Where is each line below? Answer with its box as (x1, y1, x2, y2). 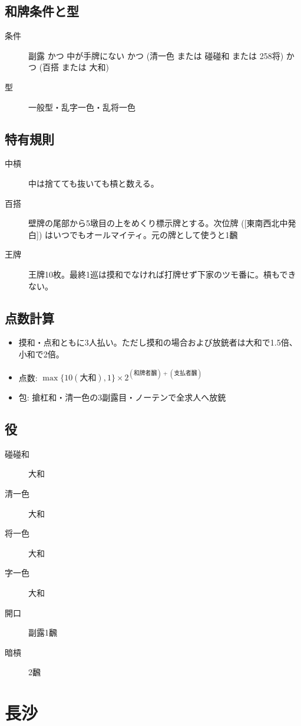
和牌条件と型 (5, 2, 79, 20)
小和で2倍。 (18, 347, 64, 360)
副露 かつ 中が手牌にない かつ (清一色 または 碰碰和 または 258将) (28, 49, 284, 61)
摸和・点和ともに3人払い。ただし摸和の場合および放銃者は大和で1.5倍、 (18, 336, 297, 349)
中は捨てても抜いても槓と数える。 (28, 177, 159, 189)
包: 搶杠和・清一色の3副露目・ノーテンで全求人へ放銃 (18, 391, 226, 403)
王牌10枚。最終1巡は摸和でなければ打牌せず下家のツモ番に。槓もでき (28, 268, 296, 280)
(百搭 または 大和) (39, 61, 109, 73)
